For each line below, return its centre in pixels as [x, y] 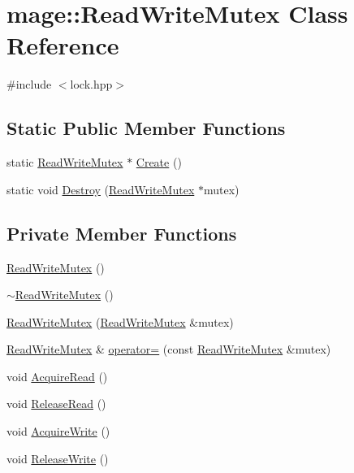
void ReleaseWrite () [58, 458]
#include [29, 84]
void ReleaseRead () [56, 404]
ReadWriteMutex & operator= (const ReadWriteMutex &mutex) [169, 349]
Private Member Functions [122, 233]
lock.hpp [91, 84]
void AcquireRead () [57, 376]
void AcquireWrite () [58, 431]
